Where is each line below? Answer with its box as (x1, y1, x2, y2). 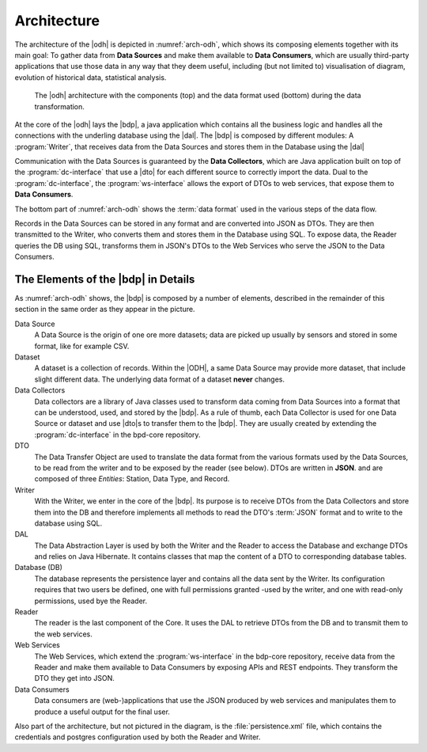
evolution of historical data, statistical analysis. (14, 72, 167, 82)
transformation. (34, 101, 85, 111)
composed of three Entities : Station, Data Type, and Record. (34, 474, 230, 484)
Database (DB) (14, 563, 63, 572)
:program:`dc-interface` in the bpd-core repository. (34, 430, 201, 439)
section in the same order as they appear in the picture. (14, 305, 195, 314)
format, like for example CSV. (34, 341, 130, 351)
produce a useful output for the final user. (34, 707, 170, 716)
